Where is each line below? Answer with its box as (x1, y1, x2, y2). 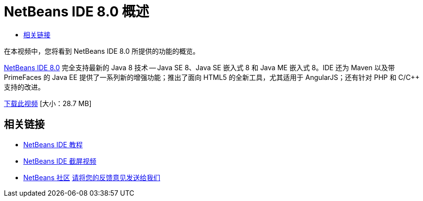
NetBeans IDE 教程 (23, 140, 83, 149)
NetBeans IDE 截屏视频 (23, 156, 97, 165)
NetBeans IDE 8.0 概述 (4, 3, 149, 20)
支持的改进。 (4, 82, 45, 91)
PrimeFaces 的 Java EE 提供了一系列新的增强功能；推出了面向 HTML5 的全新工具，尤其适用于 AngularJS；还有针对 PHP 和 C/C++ (4, 73, 420, 81)
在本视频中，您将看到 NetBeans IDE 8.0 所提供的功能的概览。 (4, 46, 200, 55)
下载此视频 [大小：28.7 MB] (4, 99, 92, 108)
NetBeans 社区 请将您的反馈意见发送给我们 (23, 173, 161, 182)
